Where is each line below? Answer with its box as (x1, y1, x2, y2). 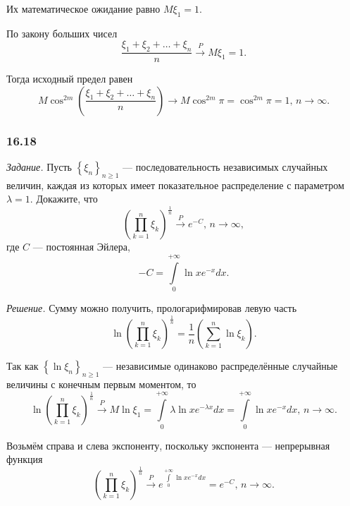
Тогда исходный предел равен (6, 71, 133, 86)
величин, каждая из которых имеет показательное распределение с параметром (6, 177, 344, 192)
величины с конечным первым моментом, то (6, 376, 196, 391)
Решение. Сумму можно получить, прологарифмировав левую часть (6, 301, 297, 315)
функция (6, 452, 43, 466)
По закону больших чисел (6, 25, 118, 40)
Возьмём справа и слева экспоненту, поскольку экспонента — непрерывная (6, 438, 330, 452)
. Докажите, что (30, 191, 98, 206)
